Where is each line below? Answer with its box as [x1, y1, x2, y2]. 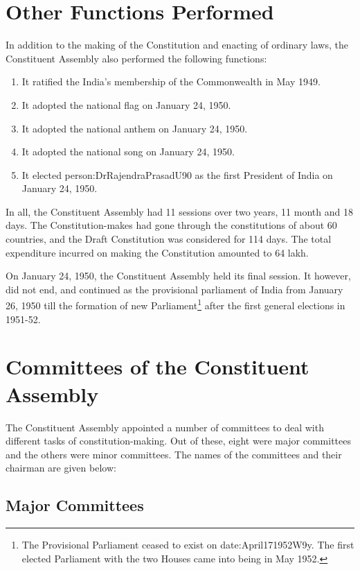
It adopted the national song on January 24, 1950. [21, 144, 235, 159]
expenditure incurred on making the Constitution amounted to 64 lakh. [6, 245, 309, 259]
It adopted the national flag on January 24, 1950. [21, 97, 231, 112]
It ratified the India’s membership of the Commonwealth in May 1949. [21, 74, 321, 89]
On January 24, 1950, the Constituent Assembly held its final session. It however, [6, 268, 351, 283]
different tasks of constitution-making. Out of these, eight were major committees [6, 433, 352, 448]
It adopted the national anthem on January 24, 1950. [21, 121, 248, 135]
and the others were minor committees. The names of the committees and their [6, 447, 342, 461]
